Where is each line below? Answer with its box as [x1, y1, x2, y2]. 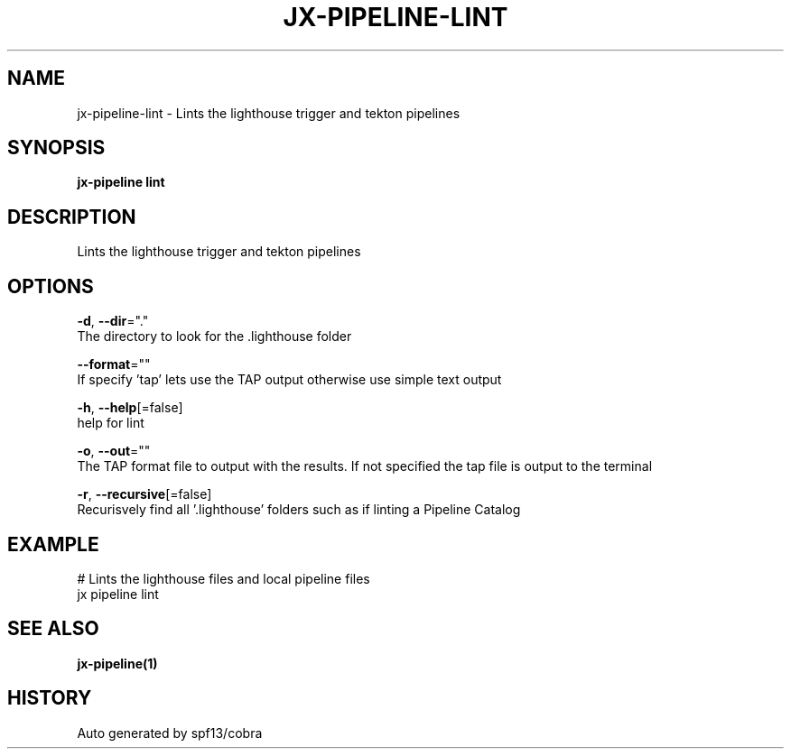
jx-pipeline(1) [77, 655, 158, 671]
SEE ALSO [7, 617, 99, 641]
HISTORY [7, 687, 92, 710]
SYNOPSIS [7, 136, 106, 160]
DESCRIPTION [7, 205, 136, 228]
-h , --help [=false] [77, 400, 183, 416]
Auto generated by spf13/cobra [77, 724, 263, 741]
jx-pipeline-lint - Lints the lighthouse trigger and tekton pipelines [77, 105, 461, 121]
